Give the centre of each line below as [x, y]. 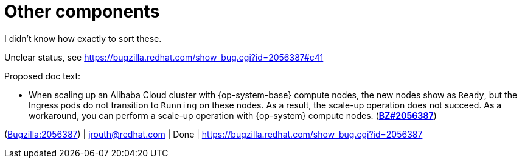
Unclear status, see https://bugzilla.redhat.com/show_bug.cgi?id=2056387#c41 [164, 57]
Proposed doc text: [43, 76]
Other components [82, 12]
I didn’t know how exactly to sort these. [83, 38]
